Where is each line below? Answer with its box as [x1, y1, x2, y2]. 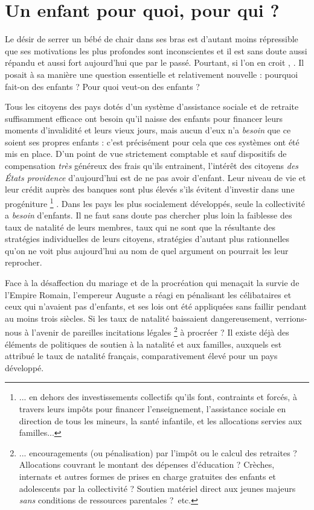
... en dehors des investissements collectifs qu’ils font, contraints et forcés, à [19, 390, 297, 403]
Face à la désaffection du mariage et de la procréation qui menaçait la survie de [5, 276, 300, 289]
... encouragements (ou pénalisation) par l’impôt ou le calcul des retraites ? [19, 446, 297, 459]
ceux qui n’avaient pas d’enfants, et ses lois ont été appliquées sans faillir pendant [5, 300, 307, 313]
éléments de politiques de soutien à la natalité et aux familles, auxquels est [5, 337, 282, 350]
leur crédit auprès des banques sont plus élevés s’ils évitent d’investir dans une [5, 183, 295, 196]
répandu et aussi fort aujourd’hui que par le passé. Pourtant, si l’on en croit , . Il [5, 56, 304, 69]
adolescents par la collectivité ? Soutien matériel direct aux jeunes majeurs [19, 482, 296, 494]
